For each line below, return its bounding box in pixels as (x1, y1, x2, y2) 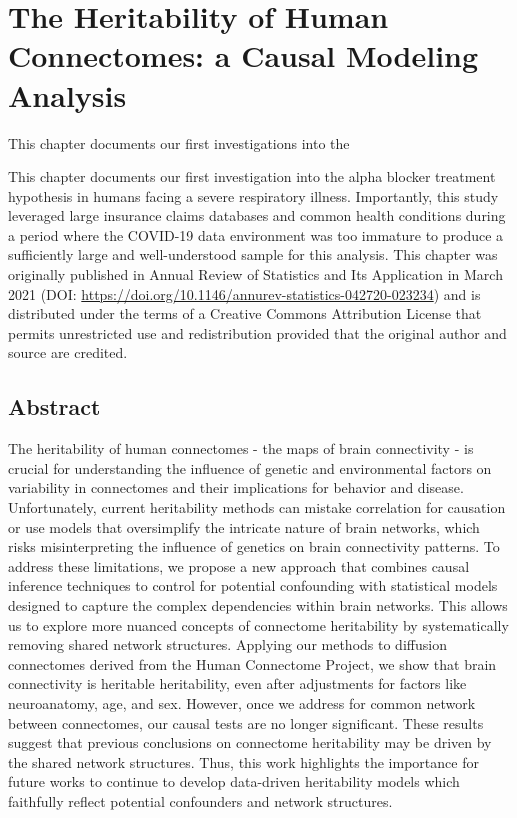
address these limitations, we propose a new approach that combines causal (8, 555, 470, 576)
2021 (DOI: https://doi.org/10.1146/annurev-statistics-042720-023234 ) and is (8, 283, 481, 304)
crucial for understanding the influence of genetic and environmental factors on (8, 457, 492, 478)
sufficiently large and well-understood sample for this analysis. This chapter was (8, 244, 498, 265)
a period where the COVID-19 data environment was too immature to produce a (8, 224, 504, 245)
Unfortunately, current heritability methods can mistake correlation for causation (8, 497, 506, 518)
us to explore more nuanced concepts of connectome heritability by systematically (8, 614, 509, 635)
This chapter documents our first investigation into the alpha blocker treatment (8, 166, 496, 187)
